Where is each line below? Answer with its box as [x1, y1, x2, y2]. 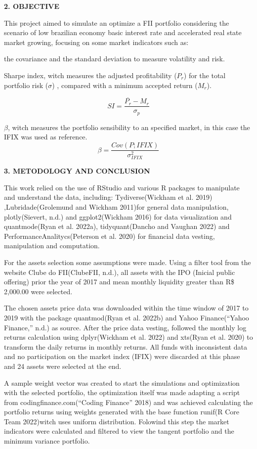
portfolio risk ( [4, 80, 48, 90]
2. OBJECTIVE [4, 1, 60, 11]
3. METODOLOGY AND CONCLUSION [4, 166, 150, 176]
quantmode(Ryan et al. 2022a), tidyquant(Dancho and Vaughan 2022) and [4, 221, 230, 231]
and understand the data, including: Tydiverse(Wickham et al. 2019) [4, 192, 213, 202]
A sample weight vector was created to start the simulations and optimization [4, 377, 240, 388]
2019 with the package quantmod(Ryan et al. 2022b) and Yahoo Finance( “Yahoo [4, 312, 249, 322]
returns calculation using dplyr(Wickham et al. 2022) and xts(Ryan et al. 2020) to [4, 332, 253, 342]
